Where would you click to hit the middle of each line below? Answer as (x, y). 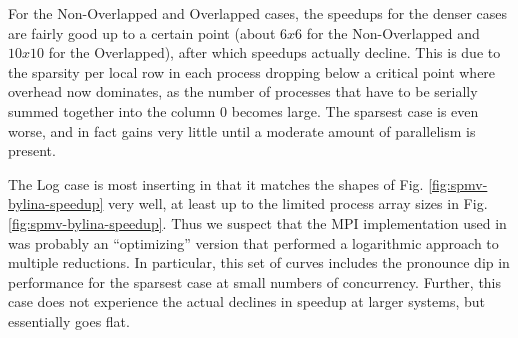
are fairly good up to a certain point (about (142, 32)
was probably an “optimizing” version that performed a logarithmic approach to (253, 242)
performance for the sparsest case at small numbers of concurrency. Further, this (255, 281)
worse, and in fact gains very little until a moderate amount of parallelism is (242, 130)
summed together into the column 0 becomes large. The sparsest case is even (243, 110)
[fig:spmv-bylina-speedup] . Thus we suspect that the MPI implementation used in (257, 222)
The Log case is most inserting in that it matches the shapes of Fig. (216, 183)
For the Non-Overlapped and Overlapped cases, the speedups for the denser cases (258, 13)
